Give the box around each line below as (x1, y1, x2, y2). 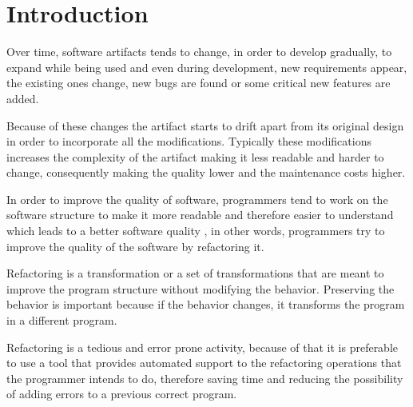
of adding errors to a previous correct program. (6, 385, 237, 402)
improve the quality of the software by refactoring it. (6, 237, 264, 254)
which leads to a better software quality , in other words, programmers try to (6, 222, 385, 239)
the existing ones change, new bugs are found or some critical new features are (6, 74, 391, 91)
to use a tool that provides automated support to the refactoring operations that (6, 354, 402, 371)
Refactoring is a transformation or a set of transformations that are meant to (6, 265, 384, 281)
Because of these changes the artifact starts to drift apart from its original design (6, 117, 404, 134)
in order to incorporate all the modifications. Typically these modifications (6, 133, 371, 150)
